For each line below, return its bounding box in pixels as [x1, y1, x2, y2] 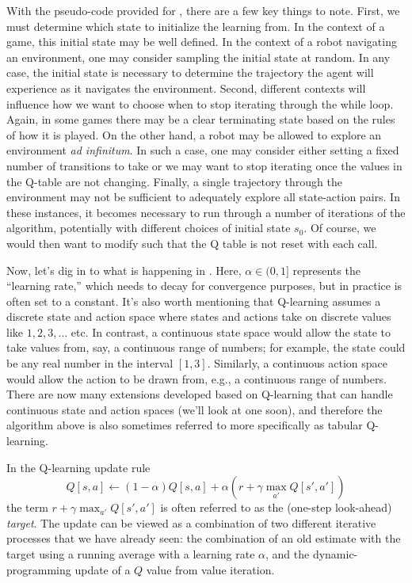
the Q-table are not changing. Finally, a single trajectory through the [6, 173, 342, 189]
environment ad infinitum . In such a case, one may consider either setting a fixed [6, 142, 399, 158]
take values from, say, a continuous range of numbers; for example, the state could [6, 339, 406, 356]
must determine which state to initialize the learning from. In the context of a [6, 17, 385, 34]
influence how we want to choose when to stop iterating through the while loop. [6, 95, 394, 112]
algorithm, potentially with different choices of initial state [6, 219, 291, 236]
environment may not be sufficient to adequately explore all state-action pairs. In [6, 189, 400, 205]
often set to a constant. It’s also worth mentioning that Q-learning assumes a [6, 292, 381, 309]
